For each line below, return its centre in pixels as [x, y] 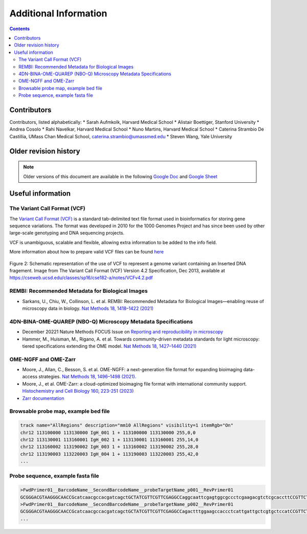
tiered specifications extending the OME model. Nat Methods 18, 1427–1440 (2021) [109, 346]
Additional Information [58, 13]
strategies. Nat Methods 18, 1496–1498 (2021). [87, 377]
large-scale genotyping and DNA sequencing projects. [67, 233]
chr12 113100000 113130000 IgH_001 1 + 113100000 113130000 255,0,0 [108, 432]
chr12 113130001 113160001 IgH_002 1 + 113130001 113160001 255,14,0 [109, 440]
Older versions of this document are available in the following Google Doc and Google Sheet [120, 176]
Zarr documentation [43, 398]
